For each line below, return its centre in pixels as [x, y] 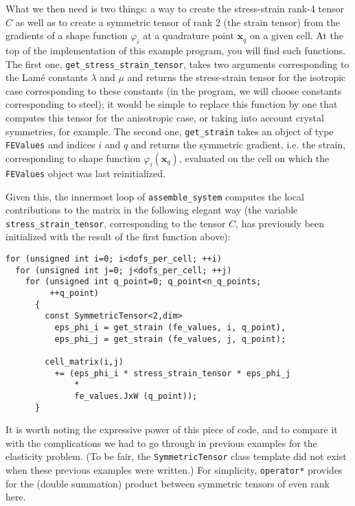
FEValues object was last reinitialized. [85, 173]
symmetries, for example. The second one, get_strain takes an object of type [170, 131]
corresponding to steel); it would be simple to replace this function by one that [172, 104]
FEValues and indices [50, 145]
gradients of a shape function [67, 35]
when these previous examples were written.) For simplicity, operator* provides [174, 470]
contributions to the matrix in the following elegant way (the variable [152, 210]
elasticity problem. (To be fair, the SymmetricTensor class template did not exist [176, 456]
